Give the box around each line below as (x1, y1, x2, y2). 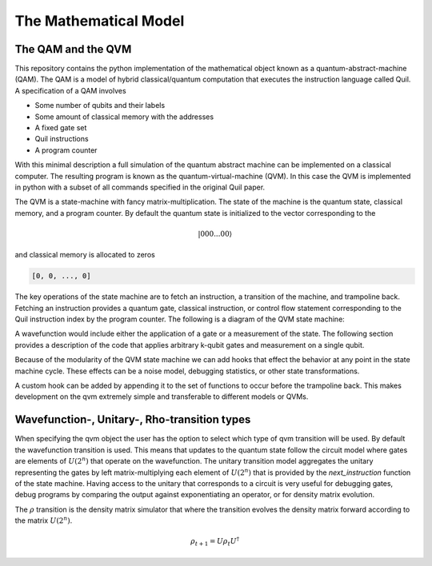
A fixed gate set (34, 123, 87, 133)
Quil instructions (34, 134, 89, 144)
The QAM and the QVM (14, 42, 132, 56)
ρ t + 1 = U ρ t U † (190, 536, 240, 548)
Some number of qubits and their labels (34, 101, 166, 110)
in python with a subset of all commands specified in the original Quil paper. (14, 182, 266, 192)
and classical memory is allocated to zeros (14, 250, 155, 260)
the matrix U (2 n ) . (14, 515, 73, 525)
